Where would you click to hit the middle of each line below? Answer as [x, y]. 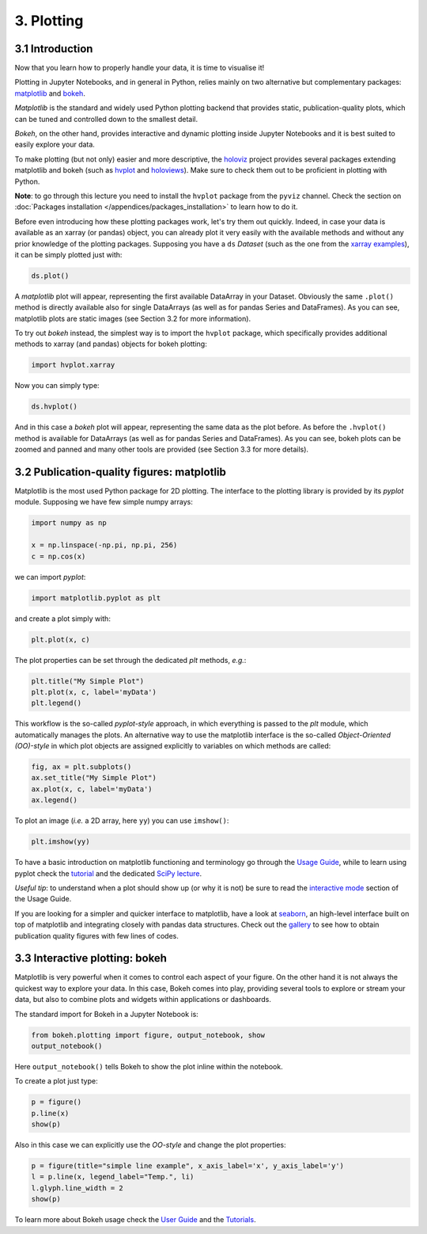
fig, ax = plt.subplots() [81, 767]
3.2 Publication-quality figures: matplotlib [121, 472]
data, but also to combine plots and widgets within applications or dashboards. [143, 1000]
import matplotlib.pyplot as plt [96, 598]
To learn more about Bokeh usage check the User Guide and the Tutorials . [135, 1220]
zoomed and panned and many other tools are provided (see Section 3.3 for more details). [161, 449]
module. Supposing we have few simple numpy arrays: [104, 502]
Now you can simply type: [57, 386]
